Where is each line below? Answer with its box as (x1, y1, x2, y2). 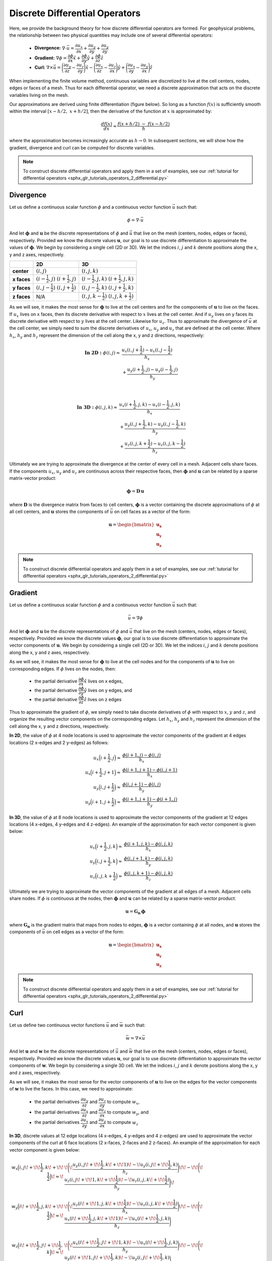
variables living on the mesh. (9, 92, 69, 98)
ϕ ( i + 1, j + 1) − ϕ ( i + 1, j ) (122, 796, 177, 802)
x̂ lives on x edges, (84, 678, 123, 684)
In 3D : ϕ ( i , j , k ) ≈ (77, 405, 118, 411)
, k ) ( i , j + (99, 284, 122, 291)
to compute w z (107, 1119, 139, 1127)
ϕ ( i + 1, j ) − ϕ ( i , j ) (122, 752, 161, 758)
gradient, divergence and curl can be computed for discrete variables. (9, 144, 155, 151)
